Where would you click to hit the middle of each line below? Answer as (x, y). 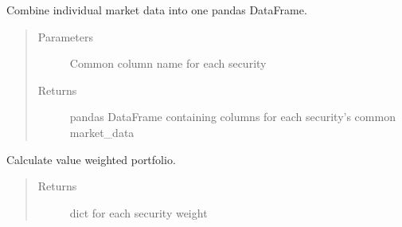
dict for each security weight (139, 212)
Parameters (65, 36)
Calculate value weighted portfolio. (91, 159)
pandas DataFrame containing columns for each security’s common (232, 117)
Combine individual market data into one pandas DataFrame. (157, 10)
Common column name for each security (168, 63)
